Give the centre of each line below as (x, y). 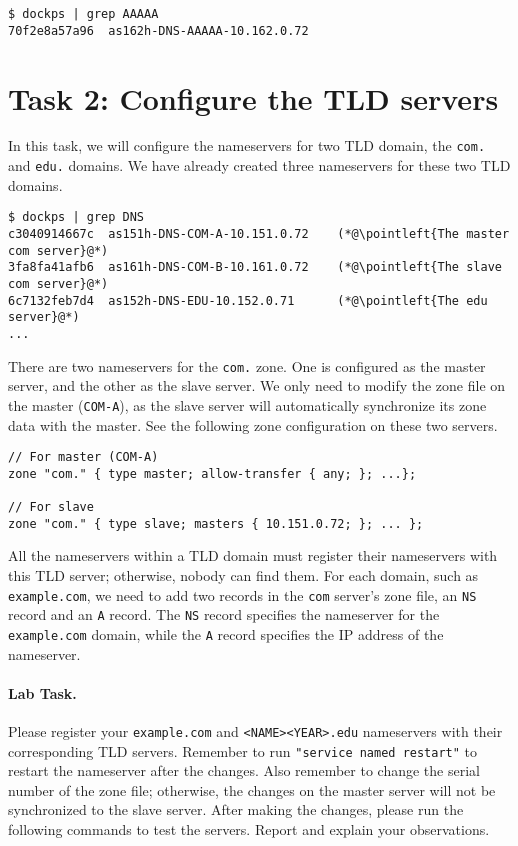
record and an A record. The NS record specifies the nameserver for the (224, 614)
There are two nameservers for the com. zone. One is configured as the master (247, 365)
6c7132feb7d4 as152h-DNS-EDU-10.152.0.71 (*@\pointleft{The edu (248, 300)
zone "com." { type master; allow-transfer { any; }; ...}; (212, 473)
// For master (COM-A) (83, 457)
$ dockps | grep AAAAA (83, 14)
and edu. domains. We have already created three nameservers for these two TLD (259, 165)
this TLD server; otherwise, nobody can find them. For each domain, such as (243, 574)
